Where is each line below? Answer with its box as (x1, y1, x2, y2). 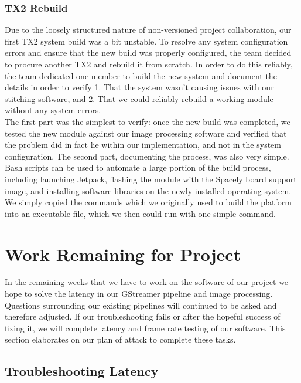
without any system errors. (5, 104, 101, 116)
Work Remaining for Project (5, 242, 241, 266)
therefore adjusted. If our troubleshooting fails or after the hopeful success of (5, 310, 281, 323)
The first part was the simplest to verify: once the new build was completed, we (5, 115, 290, 127)
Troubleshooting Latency (5, 362, 159, 380)
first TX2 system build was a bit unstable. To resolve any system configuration (5, 35, 288, 47)
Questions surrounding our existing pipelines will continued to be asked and (5, 299, 277, 311)
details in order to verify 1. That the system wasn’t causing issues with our (5, 81, 274, 93)
